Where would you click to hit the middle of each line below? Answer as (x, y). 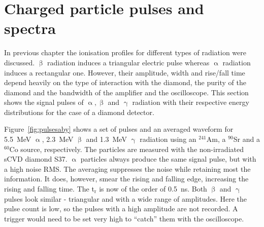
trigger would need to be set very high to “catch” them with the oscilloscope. (124, 218)
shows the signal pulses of (44, 102)
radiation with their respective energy (191, 102)
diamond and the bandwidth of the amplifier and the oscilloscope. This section (126, 92)
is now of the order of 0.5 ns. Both (153, 189)
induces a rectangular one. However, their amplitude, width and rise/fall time (125, 72)
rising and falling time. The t (49, 189)
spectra (30, 28)
